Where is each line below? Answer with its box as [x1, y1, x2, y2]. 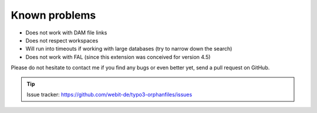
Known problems [11, 9, 96, 22]
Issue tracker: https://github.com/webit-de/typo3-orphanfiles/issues [26, 91, 193, 98]
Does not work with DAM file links [25, 29, 107, 36]
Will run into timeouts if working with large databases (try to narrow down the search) [25, 45, 232, 52]
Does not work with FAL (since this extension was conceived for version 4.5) [25, 53, 211, 61]
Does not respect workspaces [25, 37, 99, 44]
